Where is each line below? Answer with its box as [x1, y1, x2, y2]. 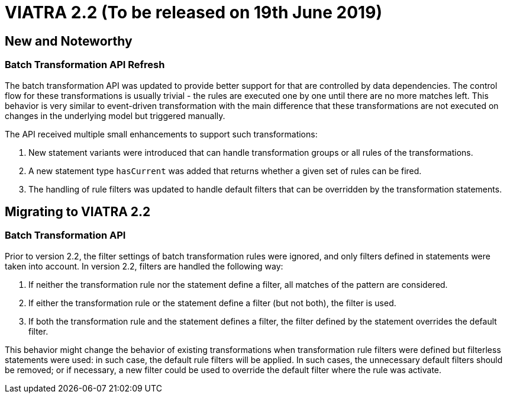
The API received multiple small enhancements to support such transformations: [5, 129, 318, 139]
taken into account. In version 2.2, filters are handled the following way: [5, 261, 283, 271]
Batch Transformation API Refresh [5, 59, 165, 71]
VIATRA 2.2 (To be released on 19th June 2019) [5, 2, 382, 23]
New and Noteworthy [5, 33, 133, 49]
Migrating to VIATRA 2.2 [5, 204, 151, 219]
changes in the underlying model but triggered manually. [5, 110, 225, 121]
